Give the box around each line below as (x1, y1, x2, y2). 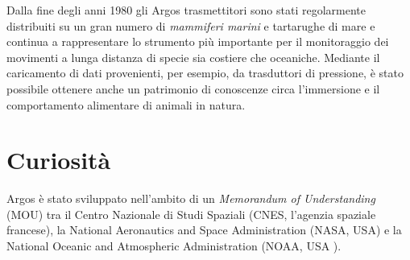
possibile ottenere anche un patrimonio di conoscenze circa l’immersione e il (6, 80, 380, 97)
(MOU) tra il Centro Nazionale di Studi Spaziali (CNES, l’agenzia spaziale (6, 205, 376, 222)
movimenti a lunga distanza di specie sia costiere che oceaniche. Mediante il (6, 48, 380, 65)
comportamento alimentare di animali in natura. (6, 96, 246, 113)
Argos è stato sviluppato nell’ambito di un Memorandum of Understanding (6, 190, 375, 207)
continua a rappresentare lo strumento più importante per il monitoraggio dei (6, 33, 389, 50)
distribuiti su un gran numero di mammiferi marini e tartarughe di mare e (6, 17, 375, 34)
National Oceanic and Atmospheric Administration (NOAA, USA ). (6, 237, 342, 254)
